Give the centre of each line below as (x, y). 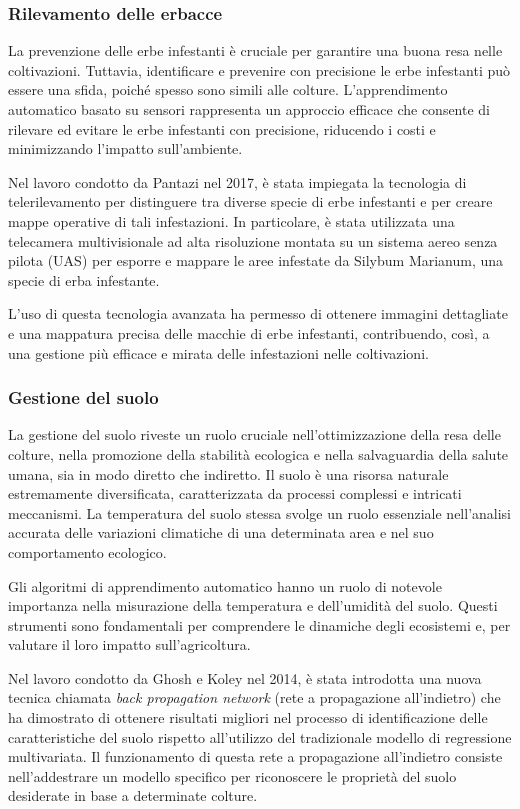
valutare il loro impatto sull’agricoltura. (129, 644)
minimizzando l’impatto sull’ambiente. (125, 148)
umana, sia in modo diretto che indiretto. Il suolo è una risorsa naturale (228, 473)
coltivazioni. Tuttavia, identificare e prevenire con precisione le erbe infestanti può (259, 69)
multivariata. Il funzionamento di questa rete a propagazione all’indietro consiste (255, 756)
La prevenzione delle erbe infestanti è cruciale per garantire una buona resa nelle (255, 50)
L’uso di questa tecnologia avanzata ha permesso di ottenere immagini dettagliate (258, 313)
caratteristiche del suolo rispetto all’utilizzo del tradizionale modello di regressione (260, 736)
